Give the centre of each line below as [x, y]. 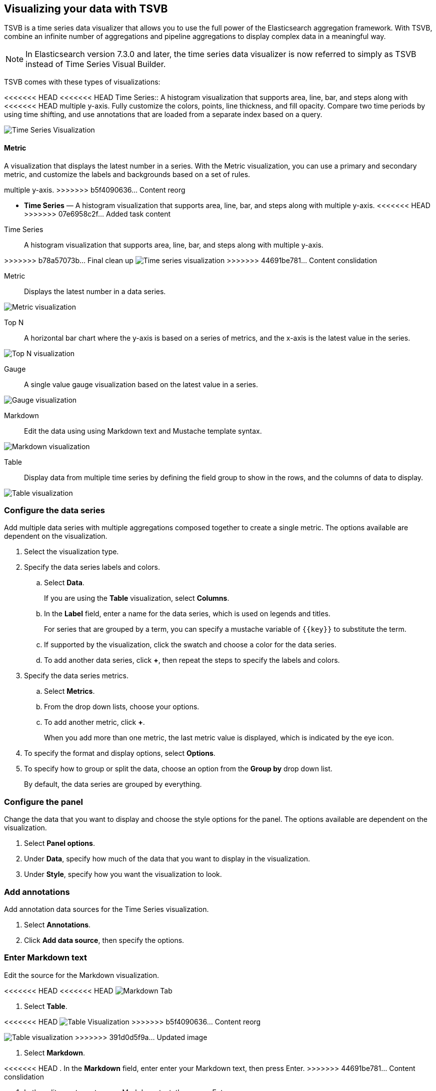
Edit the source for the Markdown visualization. [81, 975]
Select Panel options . [59, 843]
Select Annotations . [57, 924]
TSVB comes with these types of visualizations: [82, 82]
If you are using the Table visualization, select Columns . [137, 598]
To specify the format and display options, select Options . [120, 753]
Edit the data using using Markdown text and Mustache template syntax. [143, 431]
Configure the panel [43, 802]
